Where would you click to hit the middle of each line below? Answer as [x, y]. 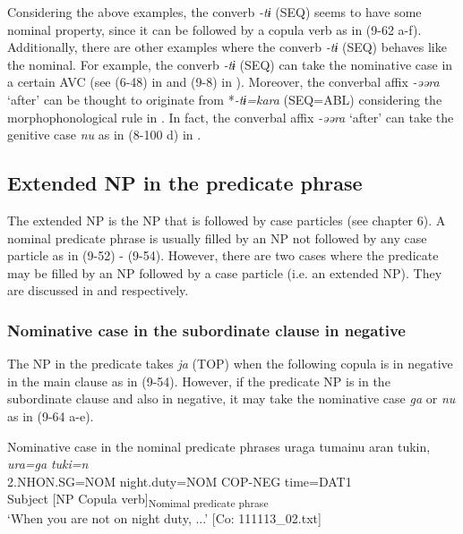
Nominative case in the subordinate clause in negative [206, 330]
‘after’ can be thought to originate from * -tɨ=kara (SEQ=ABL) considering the [225, 99]
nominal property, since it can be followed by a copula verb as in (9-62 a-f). [214, 29]
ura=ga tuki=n [48, 464]
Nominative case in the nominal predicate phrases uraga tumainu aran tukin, [219, 446]
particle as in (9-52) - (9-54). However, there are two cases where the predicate [223, 255]
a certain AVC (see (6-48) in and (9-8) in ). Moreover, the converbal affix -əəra [223, 82]
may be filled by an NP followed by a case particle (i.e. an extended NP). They [225, 272]
